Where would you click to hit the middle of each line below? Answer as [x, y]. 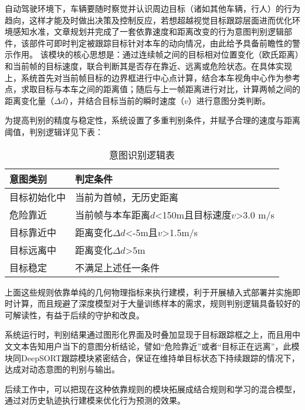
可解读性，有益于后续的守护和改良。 [74, 315]
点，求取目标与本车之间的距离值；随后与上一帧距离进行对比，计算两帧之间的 [152, 89]
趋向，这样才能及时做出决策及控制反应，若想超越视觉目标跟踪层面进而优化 [148, 20]
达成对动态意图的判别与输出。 [62, 369]
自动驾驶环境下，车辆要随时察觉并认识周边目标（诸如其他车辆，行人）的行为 [152, 8]
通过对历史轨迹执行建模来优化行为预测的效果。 [95, 400]
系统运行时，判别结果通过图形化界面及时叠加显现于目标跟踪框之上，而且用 [148, 335]
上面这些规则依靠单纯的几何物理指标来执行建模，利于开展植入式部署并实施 [148, 292]
